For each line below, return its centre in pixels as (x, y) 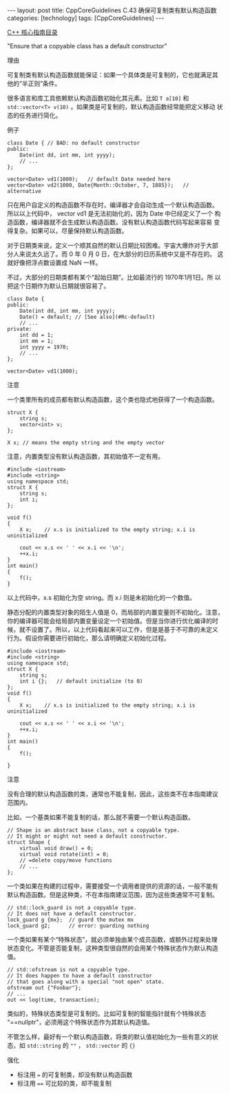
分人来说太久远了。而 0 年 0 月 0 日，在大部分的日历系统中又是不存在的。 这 (115, 254)
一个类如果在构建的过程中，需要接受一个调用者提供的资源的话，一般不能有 (113, 886)
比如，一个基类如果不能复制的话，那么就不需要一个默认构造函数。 (101, 817)
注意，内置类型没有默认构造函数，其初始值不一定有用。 (85, 456)
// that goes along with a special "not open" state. (86, 982)
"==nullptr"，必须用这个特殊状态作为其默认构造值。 (80, 1022)
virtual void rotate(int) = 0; (64, 854)
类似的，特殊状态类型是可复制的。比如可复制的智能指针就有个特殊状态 (107, 1013)
